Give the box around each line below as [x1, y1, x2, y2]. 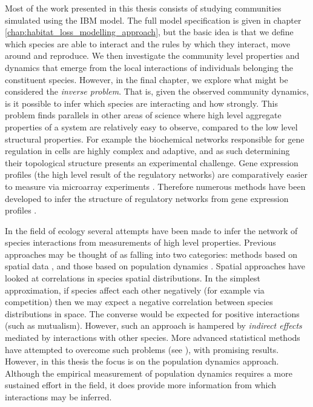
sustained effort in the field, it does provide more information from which [5, 378, 277, 391]
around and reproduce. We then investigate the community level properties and [5, 49, 300, 62]
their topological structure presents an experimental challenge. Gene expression [5, 156, 298, 169]
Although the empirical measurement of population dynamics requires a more [5, 366, 292, 379]
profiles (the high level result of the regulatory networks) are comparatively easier [5, 168, 308, 181]
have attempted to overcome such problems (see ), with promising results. [5, 343, 279, 355]
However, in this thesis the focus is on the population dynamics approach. [5, 355, 279, 368]
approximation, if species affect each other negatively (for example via [5, 283, 265, 296]
